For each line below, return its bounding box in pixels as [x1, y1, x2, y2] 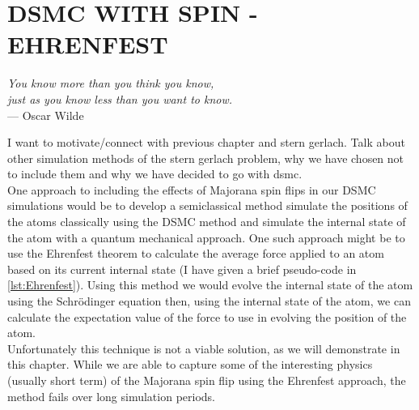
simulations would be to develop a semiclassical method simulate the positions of [7, 197, 408, 214]
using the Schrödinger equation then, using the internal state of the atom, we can [7, 293, 411, 310]
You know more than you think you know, [7, 75, 214, 92]
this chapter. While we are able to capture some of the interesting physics [7, 356, 373, 373]
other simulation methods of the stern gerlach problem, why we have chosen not [7, 149, 404, 166]
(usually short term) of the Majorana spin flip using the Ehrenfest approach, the [7, 372, 406, 388]
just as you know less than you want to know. [7, 90, 233, 107]
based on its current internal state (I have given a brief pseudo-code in [7, 260, 357, 277]
